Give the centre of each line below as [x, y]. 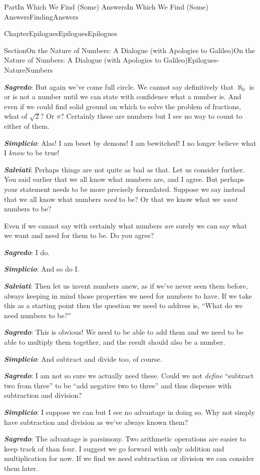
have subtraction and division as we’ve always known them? [96, 422]
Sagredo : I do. [27, 252]
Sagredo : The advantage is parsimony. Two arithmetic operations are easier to [125, 439]
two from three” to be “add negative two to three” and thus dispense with [118, 385]
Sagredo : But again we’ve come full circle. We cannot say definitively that [119, 86]
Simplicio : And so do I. [42, 269]
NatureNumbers [29, 69]
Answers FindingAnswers [41, 16]
